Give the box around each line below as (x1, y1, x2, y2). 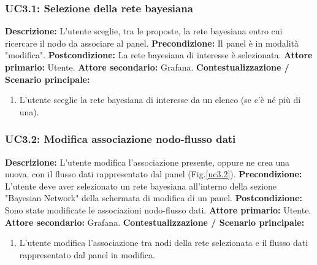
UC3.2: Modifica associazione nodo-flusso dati (5, 131, 236, 147)
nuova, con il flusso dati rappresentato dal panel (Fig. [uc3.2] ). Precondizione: (5, 167, 302, 180)
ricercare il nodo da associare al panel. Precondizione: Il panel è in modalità (5, 36, 299, 49)
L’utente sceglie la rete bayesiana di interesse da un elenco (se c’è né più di (19, 93, 301, 106)
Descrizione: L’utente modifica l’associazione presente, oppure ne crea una (5, 155, 290, 168)
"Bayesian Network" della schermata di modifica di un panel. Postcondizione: (5, 191, 302, 204)
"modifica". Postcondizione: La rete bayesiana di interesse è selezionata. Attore (5, 48, 313, 61)
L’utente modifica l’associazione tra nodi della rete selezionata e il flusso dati (19, 236, 308, 249)
